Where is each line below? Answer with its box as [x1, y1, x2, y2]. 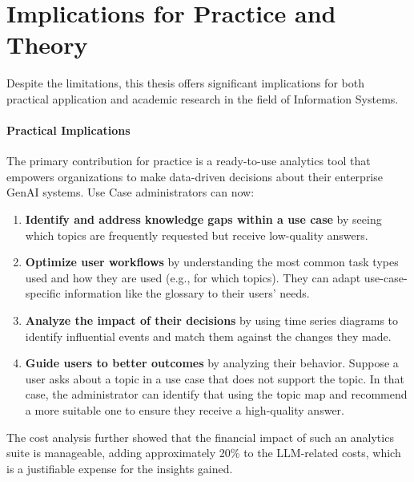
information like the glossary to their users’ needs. [64, 285, 310, 302]
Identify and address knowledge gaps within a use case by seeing [25, 211, 382, 228]
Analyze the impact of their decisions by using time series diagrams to [25, 312, 399, 329]
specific [25, 285, 61, 302]
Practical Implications [6, 122, 131, 139]
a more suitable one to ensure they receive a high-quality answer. [25, 402, 344, 419]
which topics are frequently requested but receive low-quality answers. [25, 226, 368, 243]
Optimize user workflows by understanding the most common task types [25, 253, 399, 270]
